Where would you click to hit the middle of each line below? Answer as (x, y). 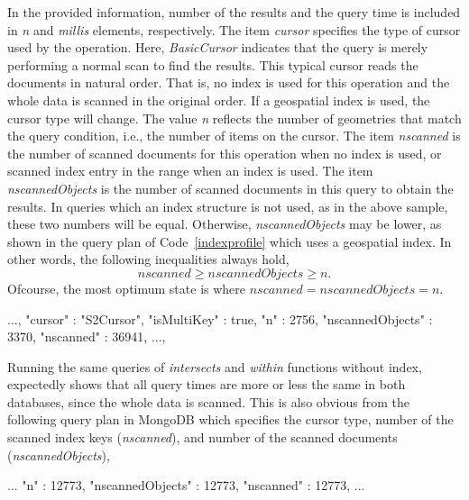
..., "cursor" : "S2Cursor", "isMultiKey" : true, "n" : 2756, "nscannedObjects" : (220, 318)
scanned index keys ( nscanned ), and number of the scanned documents (202, 437)
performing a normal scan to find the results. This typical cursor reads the (213, 64)
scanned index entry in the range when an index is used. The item (190, 171)
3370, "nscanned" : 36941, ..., (87, 336)
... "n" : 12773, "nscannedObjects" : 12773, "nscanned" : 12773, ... (186, 485)
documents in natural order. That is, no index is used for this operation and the (229, 82)
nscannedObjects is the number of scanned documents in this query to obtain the (230, 188)
